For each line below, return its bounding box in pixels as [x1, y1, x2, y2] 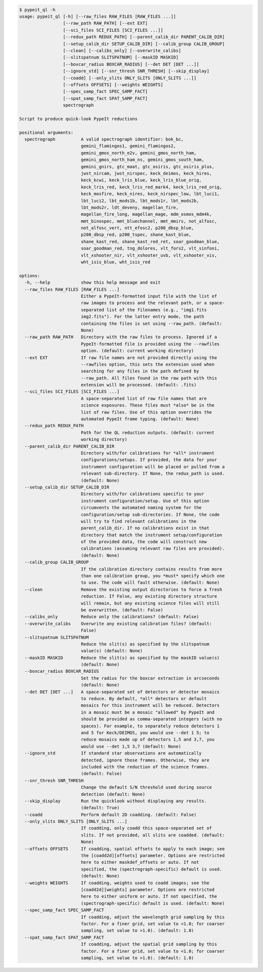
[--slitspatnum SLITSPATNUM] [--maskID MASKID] [62, 55, 179, 60]
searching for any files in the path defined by [80, 369, 199, 374]
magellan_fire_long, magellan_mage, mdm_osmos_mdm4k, [80, 212, 212, 217]
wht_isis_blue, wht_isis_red [80, 259, 150, 265]
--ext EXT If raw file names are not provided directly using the [24, 355, 217, 360]
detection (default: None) [80, 791, 146, 797]
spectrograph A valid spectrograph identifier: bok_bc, [24, 136, 184, 142]
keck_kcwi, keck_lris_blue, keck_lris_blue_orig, [80, 177, 202, 183]
